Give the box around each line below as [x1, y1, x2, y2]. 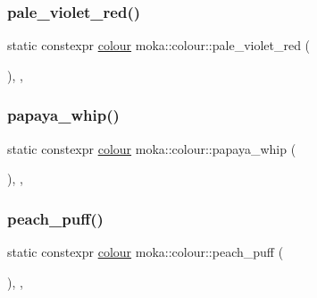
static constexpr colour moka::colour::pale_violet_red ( [7, 36, 311, 55]
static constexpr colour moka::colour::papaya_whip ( [7, 139, 296, 158]
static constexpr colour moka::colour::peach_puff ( [7, 243, 284, 261]
